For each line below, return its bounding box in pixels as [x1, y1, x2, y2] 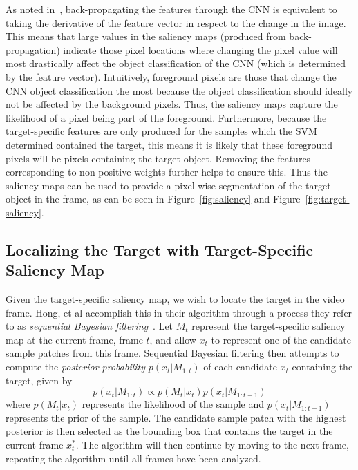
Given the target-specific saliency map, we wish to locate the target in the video [6, 292, 345, 306]
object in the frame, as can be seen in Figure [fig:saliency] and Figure [6, 191, 301, 206]
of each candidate [203, 359, 277, 374]
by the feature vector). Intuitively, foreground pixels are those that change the [6, 69, 337, 84]
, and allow [149, 332, 196, 346]
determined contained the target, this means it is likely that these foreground [6, 137, 332, 151]
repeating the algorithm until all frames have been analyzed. [6, 451, 261, 465]
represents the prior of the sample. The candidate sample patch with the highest [6, 410, 346, 424]
